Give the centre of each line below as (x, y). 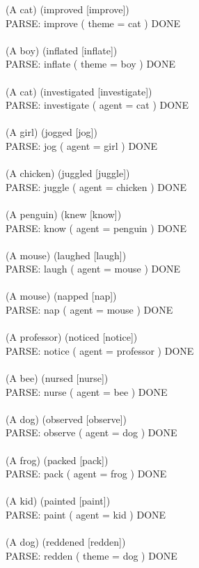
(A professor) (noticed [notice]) (72, 337)
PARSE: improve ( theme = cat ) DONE (93, 23)
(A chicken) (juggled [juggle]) (68, 173)
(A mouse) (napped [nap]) (61, 296)
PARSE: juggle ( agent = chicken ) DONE (96, 186)
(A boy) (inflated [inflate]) (62, 50)
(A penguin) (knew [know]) (64, 214)
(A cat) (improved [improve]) (67, 9)
